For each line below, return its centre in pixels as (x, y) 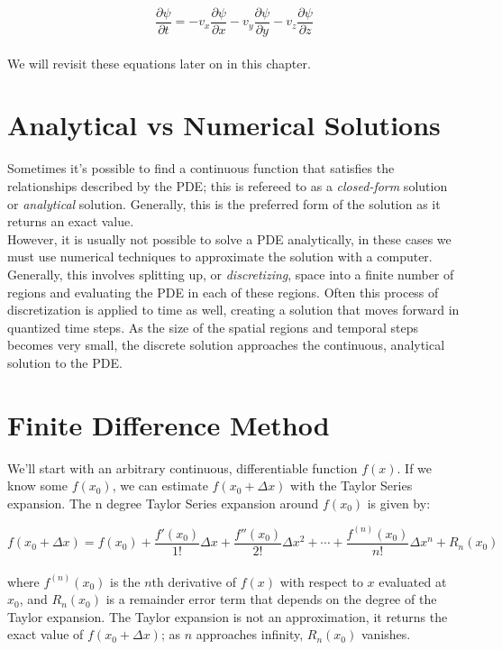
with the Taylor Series (351, 485)
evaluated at (413, 581)
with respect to (321, 581)
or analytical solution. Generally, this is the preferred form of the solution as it (224, 203)
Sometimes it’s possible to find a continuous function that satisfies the (201, 168)
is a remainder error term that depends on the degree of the (271, 599)
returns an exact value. (71, 221)
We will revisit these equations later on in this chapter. (159, 63)
